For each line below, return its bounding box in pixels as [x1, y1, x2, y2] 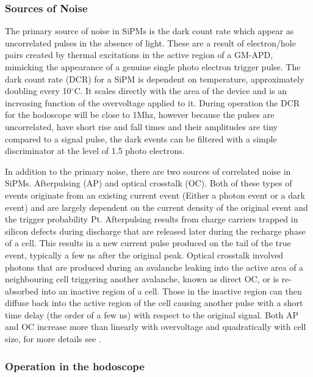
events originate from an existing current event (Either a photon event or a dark [5, 188, 305, 201]
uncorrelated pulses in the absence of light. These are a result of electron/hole [5, 36, 296, 49]
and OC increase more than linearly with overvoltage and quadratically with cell [5, 320, 306, 333]
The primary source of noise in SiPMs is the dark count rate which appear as [5, 24, 294, 37]
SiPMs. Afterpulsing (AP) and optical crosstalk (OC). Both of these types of [5, 177, 292, 189]
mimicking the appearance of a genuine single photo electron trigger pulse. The [5, 60, 301, 73]
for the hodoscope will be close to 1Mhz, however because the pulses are [5, 108, 275, 121]
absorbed [5, 284, 38, 297]
